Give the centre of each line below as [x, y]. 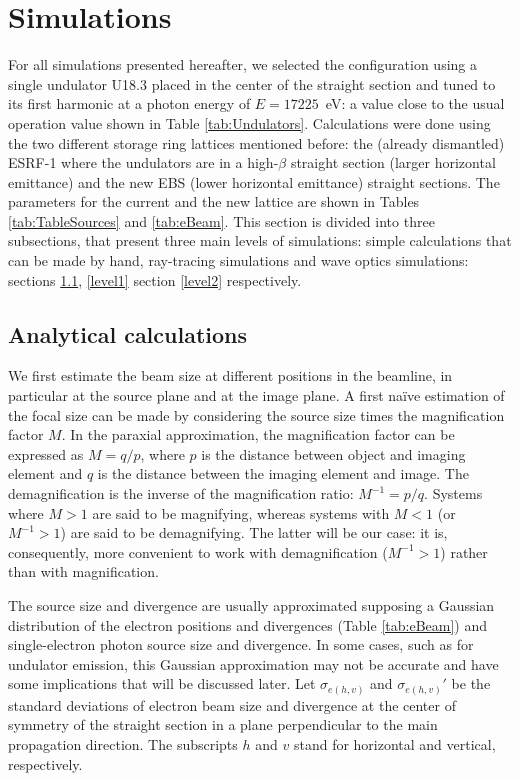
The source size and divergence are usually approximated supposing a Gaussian [251, 604]
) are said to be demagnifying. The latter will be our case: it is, [254, 532]
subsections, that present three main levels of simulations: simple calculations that [260, 240]
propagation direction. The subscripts [123, 744]
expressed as [46, 453]
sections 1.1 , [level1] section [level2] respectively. [155, 279]
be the [471, 683]
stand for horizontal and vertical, [394, 744]
